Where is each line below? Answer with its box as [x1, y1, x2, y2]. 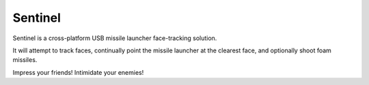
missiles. [12, 56, 38, 64]
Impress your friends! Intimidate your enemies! [12, 68, 144, 76]
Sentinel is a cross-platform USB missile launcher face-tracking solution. [12, 34, 217, 42]
